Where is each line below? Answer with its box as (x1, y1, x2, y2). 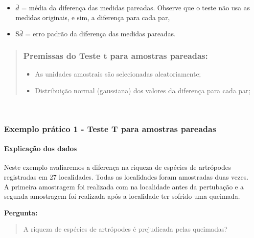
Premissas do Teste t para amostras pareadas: (23, 49, 208, 61)
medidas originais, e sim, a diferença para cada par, (15, 12, 170, 22)
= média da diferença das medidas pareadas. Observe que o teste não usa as (21, 2, 250, 12)
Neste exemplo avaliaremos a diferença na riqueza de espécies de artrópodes (4, 162, 231, 172)
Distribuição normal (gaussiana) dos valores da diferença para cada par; (35, 85, 251, 95)
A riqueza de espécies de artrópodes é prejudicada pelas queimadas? (23, 224, 228, 234)
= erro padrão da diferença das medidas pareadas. (25, 28, 176, 39)
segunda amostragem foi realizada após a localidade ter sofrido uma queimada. (4, 191, 240, 201)
